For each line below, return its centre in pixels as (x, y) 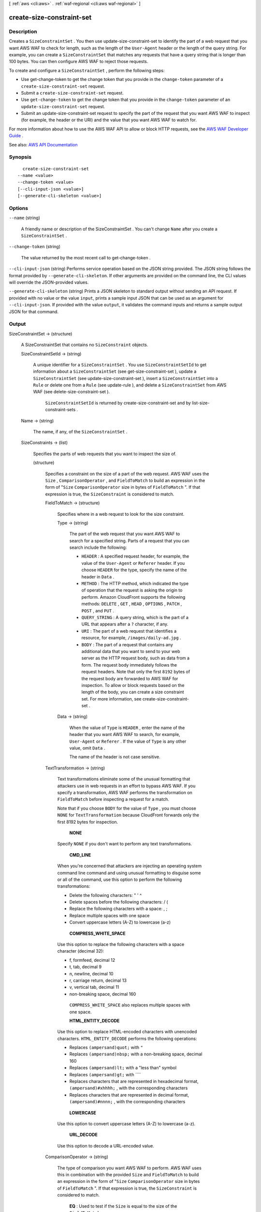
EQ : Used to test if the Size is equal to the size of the (123, 1206)
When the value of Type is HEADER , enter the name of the (127, 728)
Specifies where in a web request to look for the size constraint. (121, 514)
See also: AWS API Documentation (43, 144)
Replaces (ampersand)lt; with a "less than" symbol (123, 1068)
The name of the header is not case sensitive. (115, 757)
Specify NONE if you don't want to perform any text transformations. (125, 844)
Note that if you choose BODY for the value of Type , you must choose (127, 808)
